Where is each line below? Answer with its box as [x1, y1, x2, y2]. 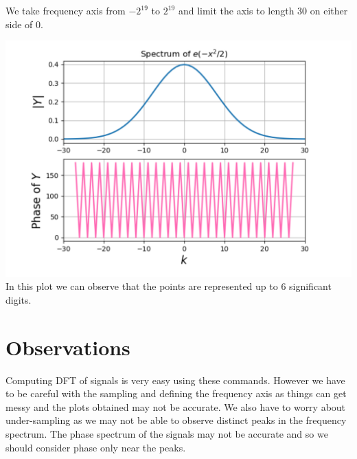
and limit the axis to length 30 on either [178, 3, 348, 17]
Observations [5, 333, 130, 361]
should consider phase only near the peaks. [5, 440, 186, 454]
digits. [5, 292, 32, 306]
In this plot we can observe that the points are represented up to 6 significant [5, 279, 332, 293]
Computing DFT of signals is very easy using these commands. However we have [5, 372, 345, 387]
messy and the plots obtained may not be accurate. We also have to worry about [5, 399, 346, 414]
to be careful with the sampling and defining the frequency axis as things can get [5, 386, 347, 401]
